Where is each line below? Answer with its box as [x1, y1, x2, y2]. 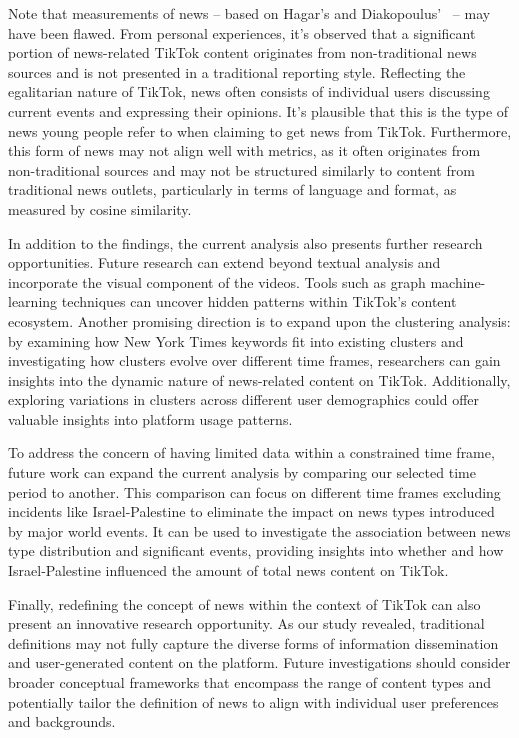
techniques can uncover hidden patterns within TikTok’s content [61, 291, 457, 312]
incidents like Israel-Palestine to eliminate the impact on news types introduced [8, 501, 495, 522]
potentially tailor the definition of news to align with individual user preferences [8, 691, 499, 712]
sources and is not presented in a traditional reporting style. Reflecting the [8, 61, 466, 82]
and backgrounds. [8, 711, 116, 732]
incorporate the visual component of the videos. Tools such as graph [8, 271, 426, 292]
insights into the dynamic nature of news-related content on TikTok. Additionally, [8, 369, 511, 390]
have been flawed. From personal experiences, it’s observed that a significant [8, 22, 476, 43]
